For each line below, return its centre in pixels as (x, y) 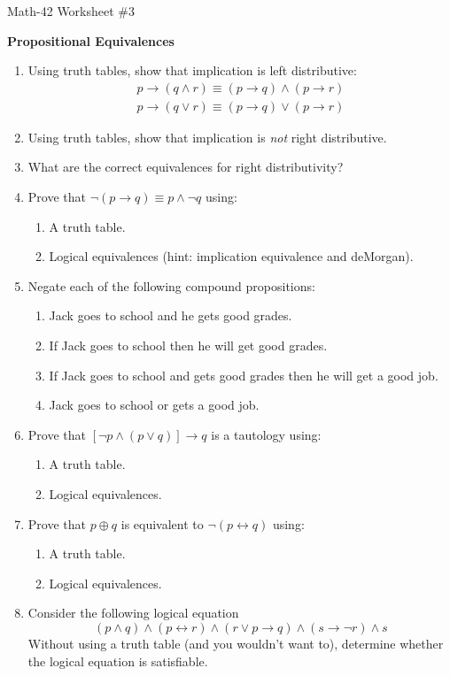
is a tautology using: (266, 434)
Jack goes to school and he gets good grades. (171, 315)
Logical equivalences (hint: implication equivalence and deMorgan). (231, 256)
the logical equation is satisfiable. (118, 661)
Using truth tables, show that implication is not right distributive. (207, 137)
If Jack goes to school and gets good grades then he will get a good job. (244, 375)
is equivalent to (162, 523)
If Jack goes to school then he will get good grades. (188, 345)
